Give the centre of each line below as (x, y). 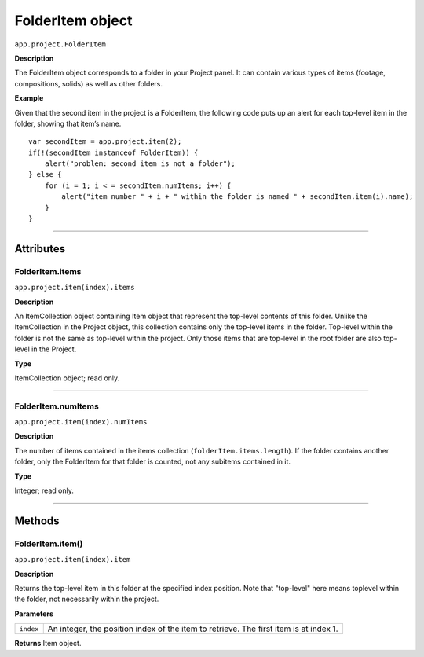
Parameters (34, 614)
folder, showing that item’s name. (68, 123)
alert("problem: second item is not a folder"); (140, 164)
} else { (45, 174)
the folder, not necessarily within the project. (87, 599)
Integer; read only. (44, 490)
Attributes (40, 249)
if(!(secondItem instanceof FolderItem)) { (113, 152)
